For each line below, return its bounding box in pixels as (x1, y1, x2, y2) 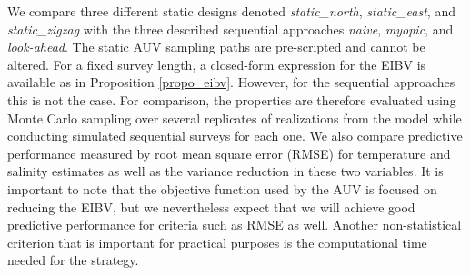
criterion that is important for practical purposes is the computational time (7, 232, 427, 251)
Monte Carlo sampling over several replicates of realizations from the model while (7, 108, 462, 127)
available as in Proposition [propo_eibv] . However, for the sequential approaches (7, 73, 455, 92)
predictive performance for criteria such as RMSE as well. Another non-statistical (7, 215, 462, 234)
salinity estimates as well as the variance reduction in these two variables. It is (7, 162, 444, 181)
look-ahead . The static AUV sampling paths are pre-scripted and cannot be (7, 37, 425, 56)
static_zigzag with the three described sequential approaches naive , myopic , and (7, 19, 454, 38)
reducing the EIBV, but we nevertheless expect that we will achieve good (7, 197, 415, 216)
